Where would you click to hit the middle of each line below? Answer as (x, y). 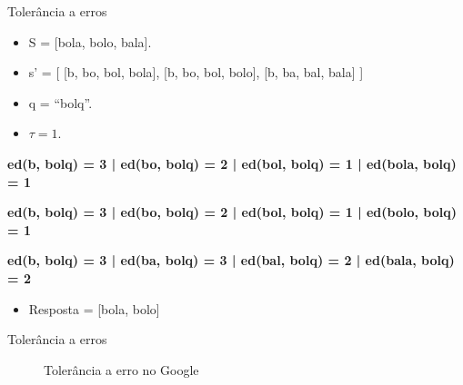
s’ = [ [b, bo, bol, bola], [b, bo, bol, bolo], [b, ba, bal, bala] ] (196, 72)
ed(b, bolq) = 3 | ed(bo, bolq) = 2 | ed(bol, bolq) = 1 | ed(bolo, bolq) (232, 212)
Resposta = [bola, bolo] (94, 308)
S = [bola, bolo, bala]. (90, 41)
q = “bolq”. (60, 102)
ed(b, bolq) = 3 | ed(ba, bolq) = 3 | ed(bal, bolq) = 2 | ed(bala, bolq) (231, 260)
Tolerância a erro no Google (121, 369)
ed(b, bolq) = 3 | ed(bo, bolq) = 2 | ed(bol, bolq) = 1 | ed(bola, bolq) (232, 163)
